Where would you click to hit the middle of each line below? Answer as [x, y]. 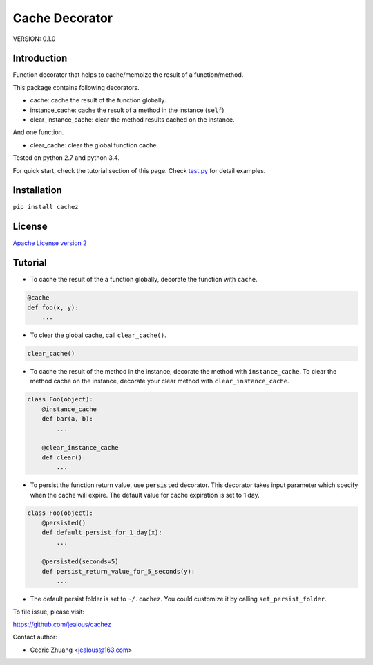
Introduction [40, 58]
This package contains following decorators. [76, 87]
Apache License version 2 [50, 243]
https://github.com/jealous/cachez [62, 624]
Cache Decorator [63, 18]
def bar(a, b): [67, 419]
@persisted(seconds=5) [80, 562]
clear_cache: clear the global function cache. [94, 145]
